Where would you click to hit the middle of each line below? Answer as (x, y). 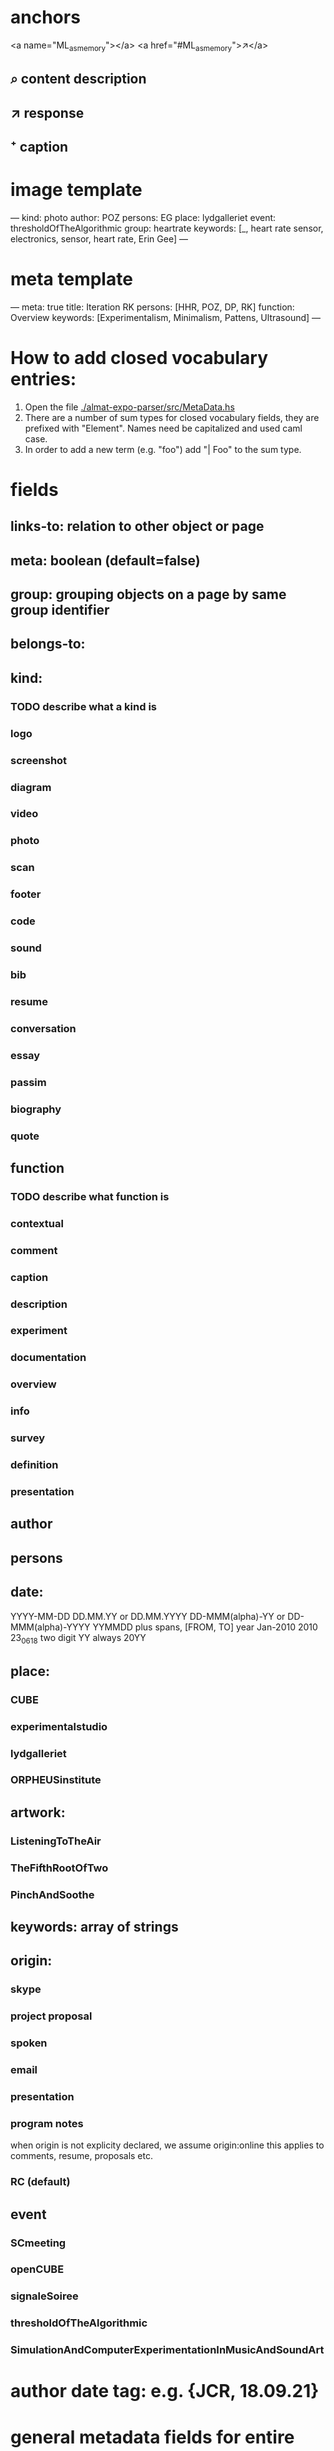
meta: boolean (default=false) (105, 560)
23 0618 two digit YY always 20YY (78, 1638)
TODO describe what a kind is (83, 706)
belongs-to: (48, 644)
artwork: (38, 1812)
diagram (31, 787)
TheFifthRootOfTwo (59, 1868)
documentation (48, 1358)
